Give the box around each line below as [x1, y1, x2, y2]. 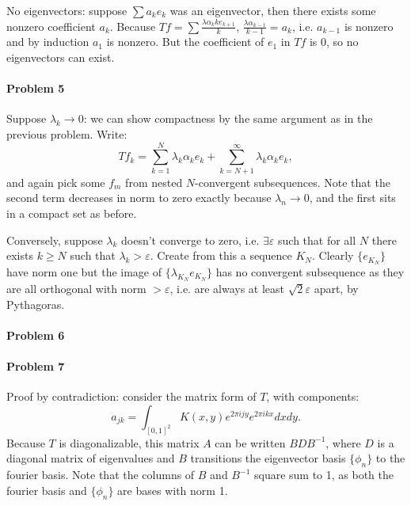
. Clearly [311, 247, 354, 264]
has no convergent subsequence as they [215, 263, 405, 280]
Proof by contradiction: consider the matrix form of [6, 388, 257, 405]
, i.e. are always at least [169, 280, 284, 297]
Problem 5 [6, 80, 65, 97]
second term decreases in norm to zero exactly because [6, 189, 272, 206]
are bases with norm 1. [117, 481, 228, 498]
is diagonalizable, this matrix [59, 434, 200, 451]
